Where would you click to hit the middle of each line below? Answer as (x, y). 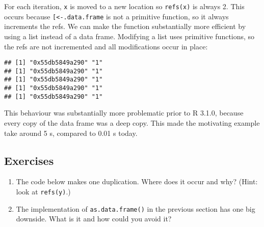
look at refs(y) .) (43, 191)
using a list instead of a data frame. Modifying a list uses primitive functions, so (129, 36)
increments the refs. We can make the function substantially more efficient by (125, 26)
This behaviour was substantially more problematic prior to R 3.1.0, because (124, 113)
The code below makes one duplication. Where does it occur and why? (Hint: (137, 181)
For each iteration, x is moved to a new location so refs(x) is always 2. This (124, 6)
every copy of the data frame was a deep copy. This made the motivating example (132, 122)
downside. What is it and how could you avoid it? (94, 219)
